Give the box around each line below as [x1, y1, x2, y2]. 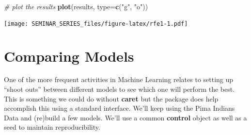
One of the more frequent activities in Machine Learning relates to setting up [4, 74, 234, 84]
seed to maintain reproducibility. [4, 122, 100, 132]
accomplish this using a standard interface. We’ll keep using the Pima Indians [4, 103, 235, 113]
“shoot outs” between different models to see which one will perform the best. [4, 84, 235, 94]
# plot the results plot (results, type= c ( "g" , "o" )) [4, 1, 148, 11]
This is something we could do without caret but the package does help [4, 93, 219, 103]
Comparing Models [4, 46, 134, 66]
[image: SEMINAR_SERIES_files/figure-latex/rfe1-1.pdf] [4, 20, 188, 27]
